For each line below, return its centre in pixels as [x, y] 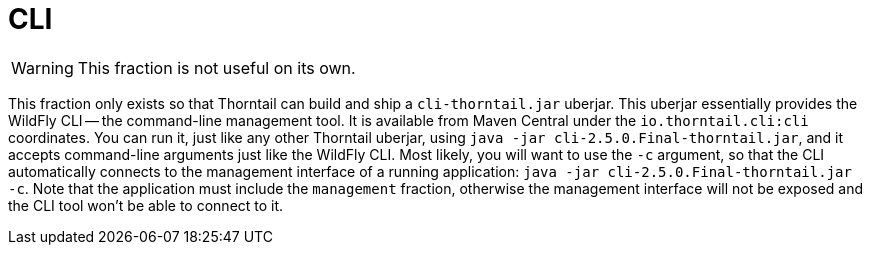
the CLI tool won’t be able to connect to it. [146, 205]
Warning [42, 67]
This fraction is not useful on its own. [216, 67]
